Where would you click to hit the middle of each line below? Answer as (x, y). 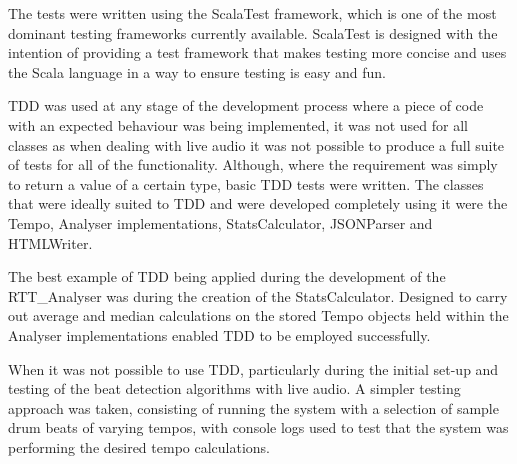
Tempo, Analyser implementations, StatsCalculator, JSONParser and (220, 222)
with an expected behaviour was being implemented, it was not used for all (238, 124)
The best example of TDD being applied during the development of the (227, 276)
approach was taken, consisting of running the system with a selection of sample (253, 407)
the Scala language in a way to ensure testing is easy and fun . (197, 71)
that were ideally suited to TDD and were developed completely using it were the (258, 203)
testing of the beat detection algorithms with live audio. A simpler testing (234, 388)
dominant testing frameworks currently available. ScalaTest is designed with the (253, 32)
